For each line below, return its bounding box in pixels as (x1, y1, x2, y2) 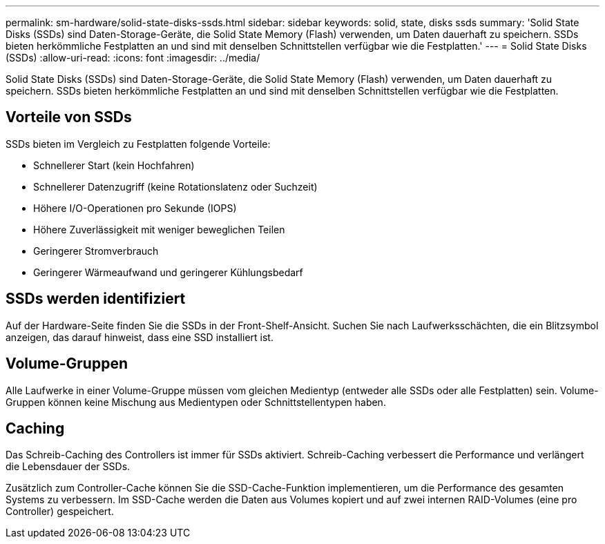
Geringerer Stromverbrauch (33, 244, 159, 257)
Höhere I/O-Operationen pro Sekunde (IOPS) (33, 202, 237, 214)
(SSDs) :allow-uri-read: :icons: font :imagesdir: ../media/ (6, 52, 260, 64)
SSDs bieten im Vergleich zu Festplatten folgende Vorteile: (6, 137, 271, 150)
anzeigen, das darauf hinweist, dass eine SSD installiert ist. (6, 331, 273, 343)
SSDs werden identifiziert (6, 290, 186, 308)
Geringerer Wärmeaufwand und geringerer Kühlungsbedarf (33, 266, 303, 278)
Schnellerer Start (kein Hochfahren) (33, 159, 195, 171)
